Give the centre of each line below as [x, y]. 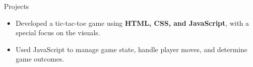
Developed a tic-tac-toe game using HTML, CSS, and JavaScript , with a [132, 23]
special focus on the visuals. [58, 33]
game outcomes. [40, 59]
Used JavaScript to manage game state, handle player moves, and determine [131, 49]
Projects [17, 6]
